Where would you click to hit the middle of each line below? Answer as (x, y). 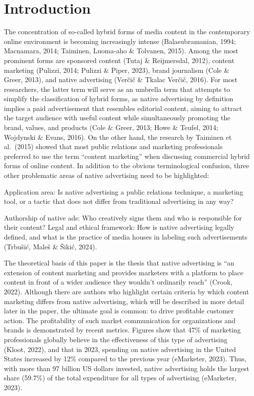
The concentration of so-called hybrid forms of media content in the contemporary (127, 32)
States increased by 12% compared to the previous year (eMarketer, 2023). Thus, (125, 359)
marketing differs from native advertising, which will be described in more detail (124, 301)
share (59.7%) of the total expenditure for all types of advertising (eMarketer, (120, 378)
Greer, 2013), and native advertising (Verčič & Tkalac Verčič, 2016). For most (121, 79)
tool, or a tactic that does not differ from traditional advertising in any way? (119, 201)
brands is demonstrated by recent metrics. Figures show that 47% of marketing (122, 330)
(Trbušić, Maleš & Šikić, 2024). (51, 246)
